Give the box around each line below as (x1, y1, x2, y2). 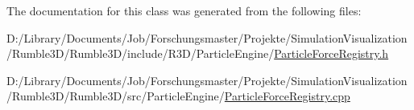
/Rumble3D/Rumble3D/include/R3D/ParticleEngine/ (6, 45, 275, 62)
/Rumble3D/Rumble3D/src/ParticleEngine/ (6, 88, 225, 104)
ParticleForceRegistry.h (274, 45, 389, 62)
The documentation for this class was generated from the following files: (6, 2, 362, 18)
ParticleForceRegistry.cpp (224, 88, 350, 104)
